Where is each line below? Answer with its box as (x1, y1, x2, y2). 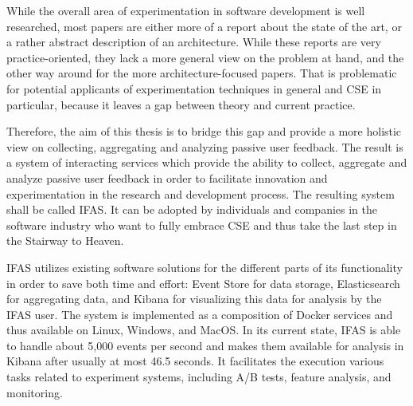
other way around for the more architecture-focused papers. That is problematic (6, 65, 397, 81)
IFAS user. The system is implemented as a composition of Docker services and (6, 305, 393, 322)
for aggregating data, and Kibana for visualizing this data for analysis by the (6, 290, 382, 307)
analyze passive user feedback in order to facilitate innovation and (6, 169, 328, 186)
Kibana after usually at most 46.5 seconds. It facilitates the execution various (6, 353, 384, 369)
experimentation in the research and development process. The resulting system (6, 185, 395, 202)
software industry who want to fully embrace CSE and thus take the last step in (6, 216, 397, 233)
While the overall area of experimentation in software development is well (6, 2, 365, 18)
